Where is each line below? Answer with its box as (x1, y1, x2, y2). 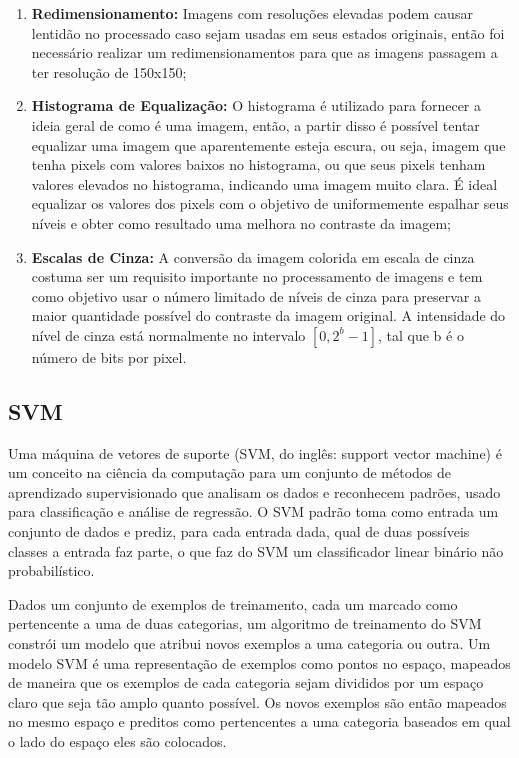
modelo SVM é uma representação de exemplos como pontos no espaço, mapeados (8, 652, 511, 673)
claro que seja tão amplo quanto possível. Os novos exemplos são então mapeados (8, 691, 507, 712)
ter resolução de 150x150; (31, 61, 187, 82)
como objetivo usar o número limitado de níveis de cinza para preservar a (31, 285, 482, 306)
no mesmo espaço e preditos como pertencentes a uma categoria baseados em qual (8, 711, 511, 732)
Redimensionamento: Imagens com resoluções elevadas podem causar (31, 3, 473, 23)
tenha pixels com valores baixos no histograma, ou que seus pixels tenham (31, 154, 486, 175)
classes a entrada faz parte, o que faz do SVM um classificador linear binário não (8, 540, 504, 561)
